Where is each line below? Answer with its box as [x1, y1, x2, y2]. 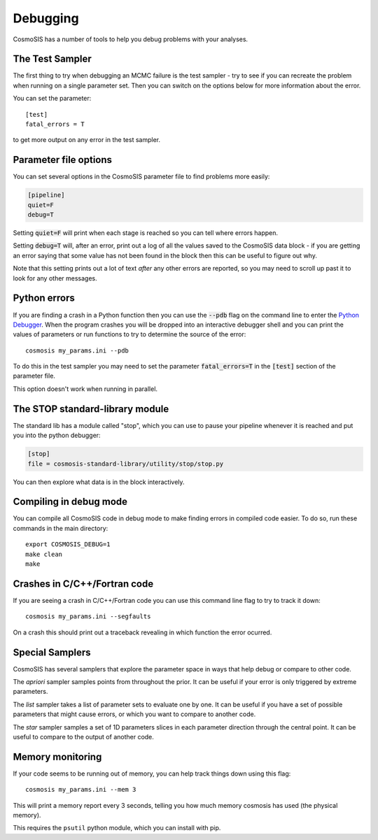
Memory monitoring [13, 750, 102, 762]
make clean [25, 550, 63, 558]
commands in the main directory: [13, 524, 108, 532]
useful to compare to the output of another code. [13, 732, 154, 741]
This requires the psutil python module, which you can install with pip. [13, 824, 221, 832]
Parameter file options [13, 154, 112, 166]
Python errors [13, 292, 75, 304]
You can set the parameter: [13, 94, 92, 103]
